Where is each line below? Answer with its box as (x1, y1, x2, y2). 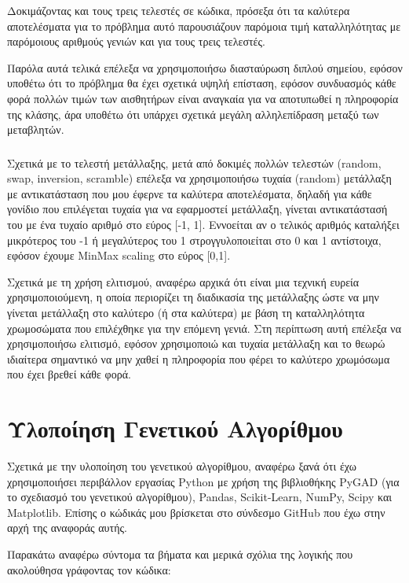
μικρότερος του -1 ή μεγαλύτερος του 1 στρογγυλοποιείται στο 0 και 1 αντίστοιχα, (7, 231, 382, 248)
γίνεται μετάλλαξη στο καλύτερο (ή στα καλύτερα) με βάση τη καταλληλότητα (7, 304, 365, 321)
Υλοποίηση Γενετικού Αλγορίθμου (7, 412, 343, 445)
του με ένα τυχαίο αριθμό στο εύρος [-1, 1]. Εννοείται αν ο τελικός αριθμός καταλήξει (7, 216, 400, 233)
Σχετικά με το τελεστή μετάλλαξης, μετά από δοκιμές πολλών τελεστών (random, (7, 154, 382, 171)
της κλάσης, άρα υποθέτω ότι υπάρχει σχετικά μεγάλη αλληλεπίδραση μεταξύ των (7, 105, 379, 122)
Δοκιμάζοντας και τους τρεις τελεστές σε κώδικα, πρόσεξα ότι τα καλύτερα (7, 2, 350, 18)
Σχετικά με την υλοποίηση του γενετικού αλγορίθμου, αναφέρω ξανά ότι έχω (7, 458, 356, 474)
